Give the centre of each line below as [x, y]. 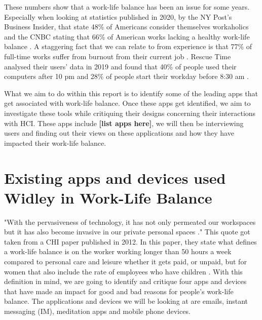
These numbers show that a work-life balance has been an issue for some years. [127, 7]
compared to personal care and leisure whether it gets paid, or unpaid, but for [125, 261]
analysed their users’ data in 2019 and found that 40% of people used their [120, 66]
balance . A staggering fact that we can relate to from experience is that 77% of [128, 46]
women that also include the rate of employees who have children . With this [123, 271]
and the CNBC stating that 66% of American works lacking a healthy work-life [127, 36]
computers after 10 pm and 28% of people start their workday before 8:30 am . [126, 76]
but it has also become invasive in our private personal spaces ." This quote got [127, 232]
